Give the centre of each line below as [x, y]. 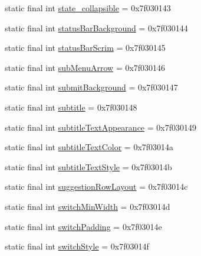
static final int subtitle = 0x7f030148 [71, 107]
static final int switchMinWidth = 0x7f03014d [88, 206]
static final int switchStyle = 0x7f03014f [77, 246]
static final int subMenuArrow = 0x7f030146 [85, 67]
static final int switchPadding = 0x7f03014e [83, 226]
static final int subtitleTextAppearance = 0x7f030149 [100, 127]
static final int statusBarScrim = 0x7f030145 [85, 48]
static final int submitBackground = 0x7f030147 [91, 87]
